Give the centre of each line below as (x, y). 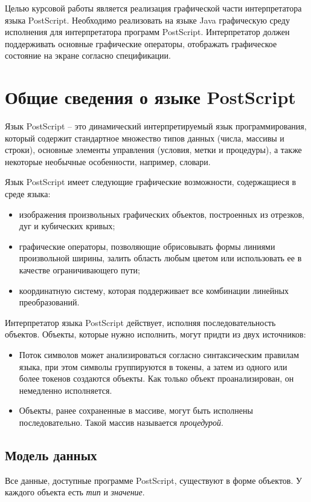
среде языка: (28, 194)
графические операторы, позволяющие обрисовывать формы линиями (147, 246)
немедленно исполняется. (66, 390)
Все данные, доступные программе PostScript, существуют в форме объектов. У (153, 480)
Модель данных (51, 455)
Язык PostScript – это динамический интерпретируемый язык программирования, (156, 126)
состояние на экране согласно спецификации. (88, 55)
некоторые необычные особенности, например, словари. (108, 161)
